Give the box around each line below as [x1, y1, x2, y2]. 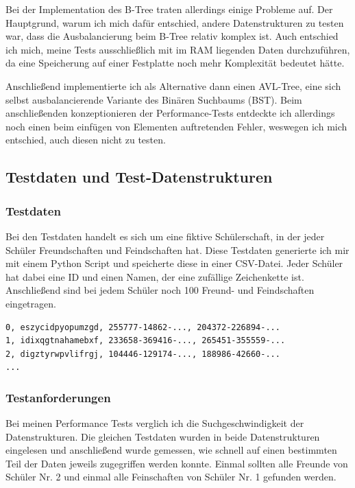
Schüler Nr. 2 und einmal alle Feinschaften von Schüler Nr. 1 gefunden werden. [5, 469, 336, 484]
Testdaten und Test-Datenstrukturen [5, 166, 273, 187]
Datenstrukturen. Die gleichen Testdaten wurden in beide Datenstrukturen [5, 429, 320, 443]
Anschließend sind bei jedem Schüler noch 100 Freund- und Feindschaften [5, 283, 315, 297]
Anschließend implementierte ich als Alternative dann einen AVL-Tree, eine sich [5, 78, 341, 93]
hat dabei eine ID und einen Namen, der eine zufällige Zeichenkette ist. [5, 269, 304, 283]
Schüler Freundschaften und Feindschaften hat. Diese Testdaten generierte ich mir [5, 242, 350, 257]
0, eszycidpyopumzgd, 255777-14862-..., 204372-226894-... [5, 322, 280, 332]
